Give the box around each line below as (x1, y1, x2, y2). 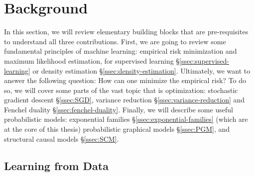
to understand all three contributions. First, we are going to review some (4, 36, 226, 46)
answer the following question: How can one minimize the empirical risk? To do (4, 75, 247, 86)
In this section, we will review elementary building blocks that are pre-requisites (4, 26, 249, 37)
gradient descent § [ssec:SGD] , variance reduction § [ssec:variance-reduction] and (4, 94, 245, 105)
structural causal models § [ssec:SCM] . (4, 133, 119, 144)
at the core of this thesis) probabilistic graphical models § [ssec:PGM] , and (4, 124, 230, 134)
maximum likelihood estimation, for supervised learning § (4, 55, 180, 66)
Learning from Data (4, 158, 109, 173)
